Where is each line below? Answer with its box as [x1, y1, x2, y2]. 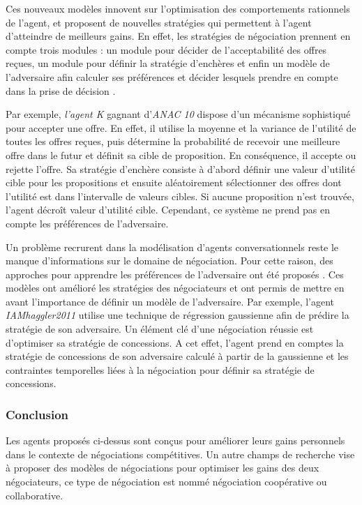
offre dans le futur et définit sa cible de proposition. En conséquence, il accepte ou [6, 147, 356, 162]
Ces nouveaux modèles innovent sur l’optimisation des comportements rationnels [6, 1, 350, 15]
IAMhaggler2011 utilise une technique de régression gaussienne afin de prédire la [6, 308, 349, 322]
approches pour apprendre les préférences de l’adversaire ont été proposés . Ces [6, 266, 344, 281]
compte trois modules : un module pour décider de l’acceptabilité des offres [6, 42, 327, 56]
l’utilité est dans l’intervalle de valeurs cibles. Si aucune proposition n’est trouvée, [6, 188, 354, 203]
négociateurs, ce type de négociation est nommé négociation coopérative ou [6, 474, 327, 489]
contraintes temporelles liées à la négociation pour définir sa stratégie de [6, 362, 315, 377]
